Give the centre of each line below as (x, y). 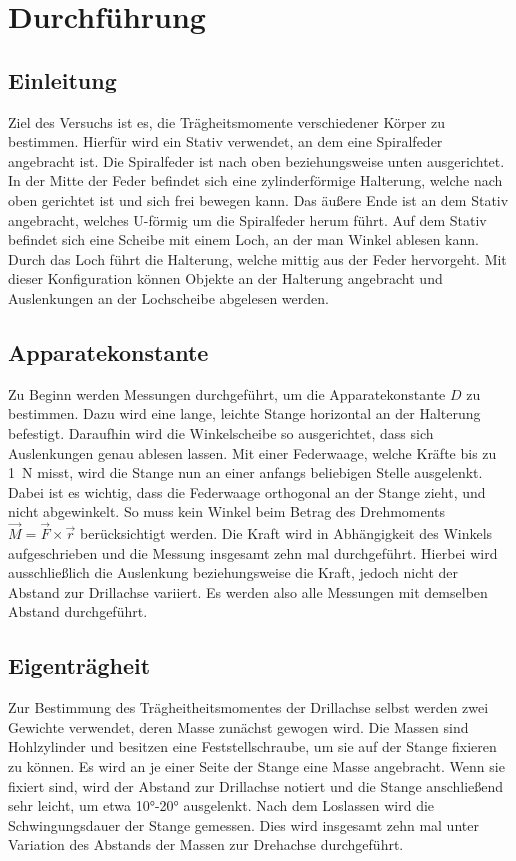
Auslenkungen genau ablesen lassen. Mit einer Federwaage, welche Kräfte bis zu (252, 452)
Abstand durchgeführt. (78, 611)
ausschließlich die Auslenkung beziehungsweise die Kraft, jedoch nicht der (233, 572)
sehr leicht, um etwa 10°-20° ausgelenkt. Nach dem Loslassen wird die (221, 805)
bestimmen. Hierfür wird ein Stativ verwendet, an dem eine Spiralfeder (225, 141)
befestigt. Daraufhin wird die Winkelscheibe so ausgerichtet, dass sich (221, 432)
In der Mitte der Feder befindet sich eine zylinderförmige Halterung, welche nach (255, 180)
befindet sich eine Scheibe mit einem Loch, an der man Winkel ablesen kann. (243, 239)
